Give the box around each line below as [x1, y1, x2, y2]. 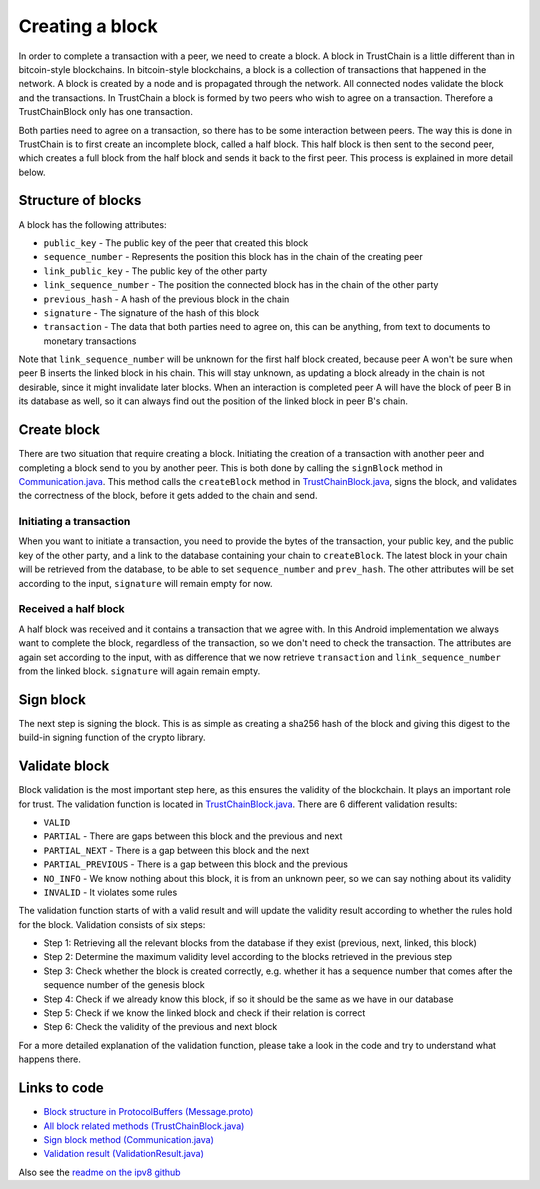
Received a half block [18, 602, 125, 616]
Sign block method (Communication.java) [43, 1133, 215, 1145]
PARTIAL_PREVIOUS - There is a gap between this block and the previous [43, 858, 349, 870]
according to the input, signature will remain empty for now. [18, 577, 274, 589]
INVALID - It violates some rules [43, 886, 178, 898]
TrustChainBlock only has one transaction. [18, 106, 194, 118]
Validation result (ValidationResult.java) [43, 1148, 205, 1160]
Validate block [18, 758, 110, 775]
